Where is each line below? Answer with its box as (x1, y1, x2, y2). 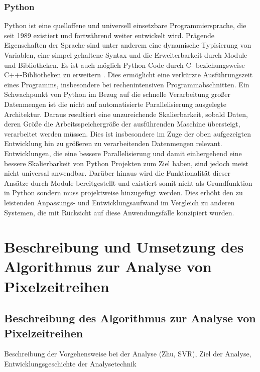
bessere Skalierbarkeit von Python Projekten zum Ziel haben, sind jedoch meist (4, 158, 248, 168)
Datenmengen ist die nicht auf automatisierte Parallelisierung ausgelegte (4, 98, 226, 109)
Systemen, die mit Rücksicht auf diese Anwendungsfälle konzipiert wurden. (4, 207, 234, 217)
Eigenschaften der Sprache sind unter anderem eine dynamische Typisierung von (4, 40, 251, 50)
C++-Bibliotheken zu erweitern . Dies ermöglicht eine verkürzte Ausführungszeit (4, 69, 253, 80)
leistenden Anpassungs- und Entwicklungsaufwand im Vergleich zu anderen (4, 197, 235, 207)
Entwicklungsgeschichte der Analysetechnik (4, 358, 137, 369)
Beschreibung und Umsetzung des (4, 236, 244, 257)
